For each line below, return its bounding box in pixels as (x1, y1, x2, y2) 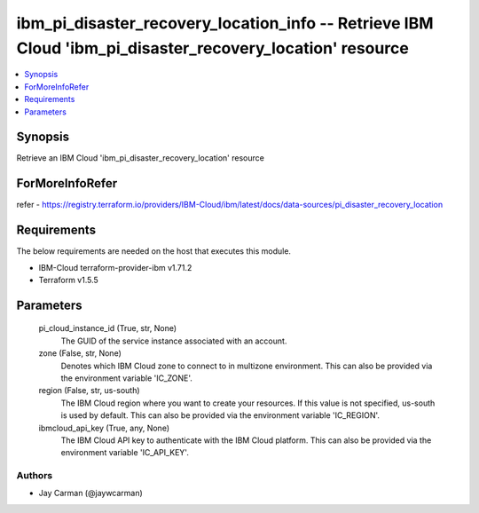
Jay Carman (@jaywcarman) (38, 488, 144, 499)
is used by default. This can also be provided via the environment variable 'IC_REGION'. (60, 410, 381, 421)
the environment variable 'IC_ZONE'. (60, 373, 192, 383)
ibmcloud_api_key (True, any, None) (38, 422, 170, 433)
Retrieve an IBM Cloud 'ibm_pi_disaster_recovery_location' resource (16, 153, 265, 163)
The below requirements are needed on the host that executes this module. (16, 246, 292, 256)
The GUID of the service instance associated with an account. (60, 335, 287, 346)
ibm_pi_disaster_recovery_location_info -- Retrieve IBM (16, 13, 434, 33)
